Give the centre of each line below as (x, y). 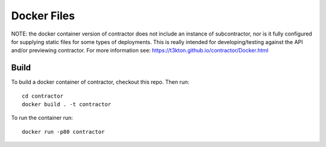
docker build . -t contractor (67, 105)
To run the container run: (42, 118)
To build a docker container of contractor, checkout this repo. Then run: (100, 82)
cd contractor (43, 96)
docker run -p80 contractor (63, 132)
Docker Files (43, 16)
